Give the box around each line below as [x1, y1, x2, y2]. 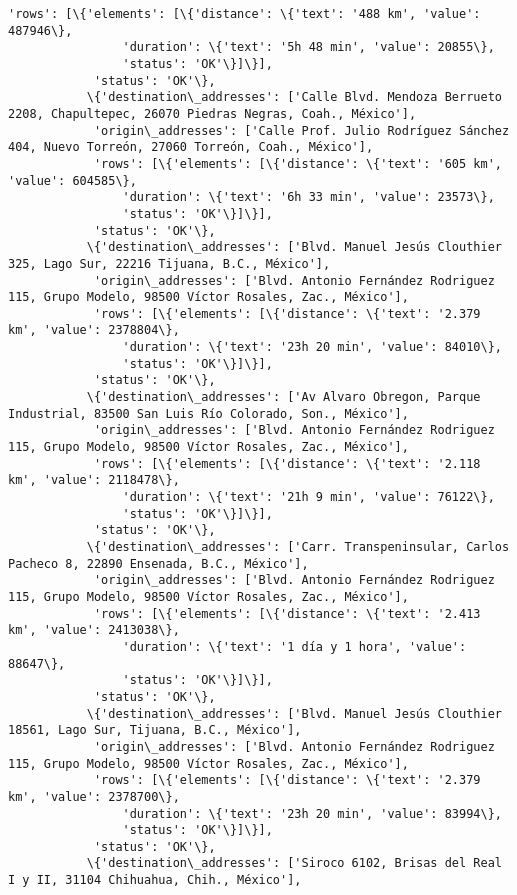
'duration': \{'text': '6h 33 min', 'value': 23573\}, [122, 190, 495, 205]
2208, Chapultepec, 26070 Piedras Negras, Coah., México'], [8, 106, 417, 121]
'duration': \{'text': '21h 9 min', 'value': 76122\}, [122, 490, 495, 505]
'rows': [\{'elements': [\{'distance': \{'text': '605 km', [93, 156, 502, 171]
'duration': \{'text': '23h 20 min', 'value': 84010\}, [122, 340, 502, 355]
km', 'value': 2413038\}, [8, 623, 180, 638]
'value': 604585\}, [8, 173, 137, 188]
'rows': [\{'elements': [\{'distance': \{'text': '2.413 [93, 606, 481, 621]
